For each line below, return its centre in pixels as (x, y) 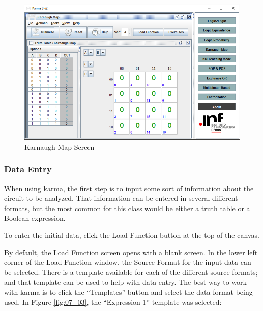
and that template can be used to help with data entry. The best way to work (125, 282)
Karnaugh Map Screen (60, 146)
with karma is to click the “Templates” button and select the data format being (128, 291)
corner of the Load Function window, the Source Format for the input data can (128, 262)
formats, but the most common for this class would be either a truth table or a (127, 208)
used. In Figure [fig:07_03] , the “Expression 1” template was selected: (113, 302)
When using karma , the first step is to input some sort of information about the (129, 188)
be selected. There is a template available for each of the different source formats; (131, 272)
